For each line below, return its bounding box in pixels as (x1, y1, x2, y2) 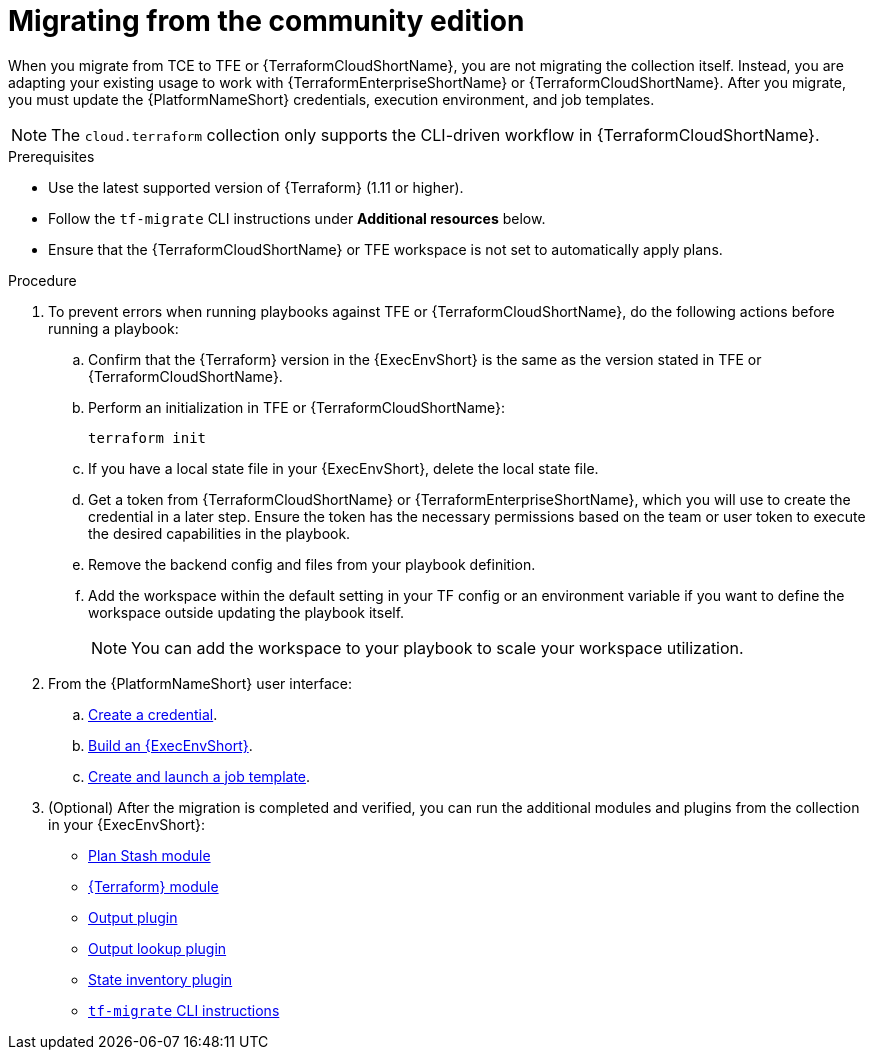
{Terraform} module (88, 877, 219, 895)
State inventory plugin (88, 970, 233, 988)
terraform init (88, 429, 207, 446)
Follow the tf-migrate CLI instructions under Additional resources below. (48, 209, 546, 227)
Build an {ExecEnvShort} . (88, 736, 253, 754)
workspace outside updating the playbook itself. (88, 603, 405, 621)
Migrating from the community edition (8, 4, 525, 38)
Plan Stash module (88, 846, 211, 864)
